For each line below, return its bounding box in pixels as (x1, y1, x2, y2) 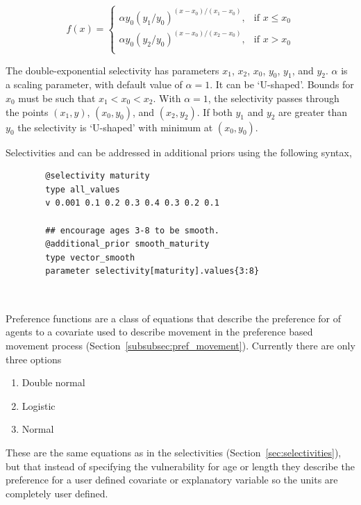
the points (6, 104, 49, 119)
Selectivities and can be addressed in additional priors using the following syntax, (6, 144, 352, 159)
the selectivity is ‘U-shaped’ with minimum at (17, 119, 213, 134)
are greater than (278, 104, 347, 119)
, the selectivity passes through (208, 90, 339, 105)
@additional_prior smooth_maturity (45, 239, 210, 249)
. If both (196, 104, 233, 119)
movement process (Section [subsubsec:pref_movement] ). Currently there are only (6, 338, 355, 353)
